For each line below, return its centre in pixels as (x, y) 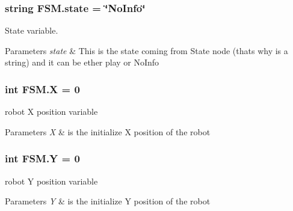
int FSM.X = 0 (42, 89)
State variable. (32, 30)
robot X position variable (51, 112)
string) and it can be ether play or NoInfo (82, 62)
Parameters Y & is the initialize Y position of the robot (108, 201)
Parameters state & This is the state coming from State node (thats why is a (146, 50)
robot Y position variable (51, 181)
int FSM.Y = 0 (42, 158)
